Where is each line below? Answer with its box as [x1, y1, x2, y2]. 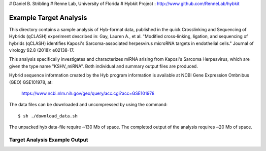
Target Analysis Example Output [9, 136, 88, 143]
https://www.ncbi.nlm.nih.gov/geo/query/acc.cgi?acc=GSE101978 [21, 90, 155, 96]
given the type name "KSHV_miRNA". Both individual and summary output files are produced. [9, 63, 198, 69]
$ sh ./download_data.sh [18, 113, 78, 118]
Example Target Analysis [9, 13, 87, 22]
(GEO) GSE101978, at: [9, 79, 53, 85]
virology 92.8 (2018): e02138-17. [9, 47, 75, 53]
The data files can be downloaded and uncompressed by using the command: [9, 102, 167, 108]
